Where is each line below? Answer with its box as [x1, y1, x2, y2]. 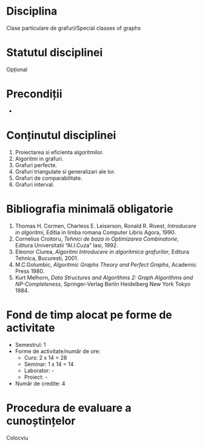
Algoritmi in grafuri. [15, 155, 64, 162]
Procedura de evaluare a [6, 401, 131, 414]
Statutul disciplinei [6, 46, 103, 60]
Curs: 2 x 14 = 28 [24, 354, 67, 361]
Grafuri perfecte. [15, 161, 58, 168]
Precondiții [6, 87, 62, 101]
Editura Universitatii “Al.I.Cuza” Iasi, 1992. [15, 241, 118, 249]
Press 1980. [15, 267, 45, 275]
